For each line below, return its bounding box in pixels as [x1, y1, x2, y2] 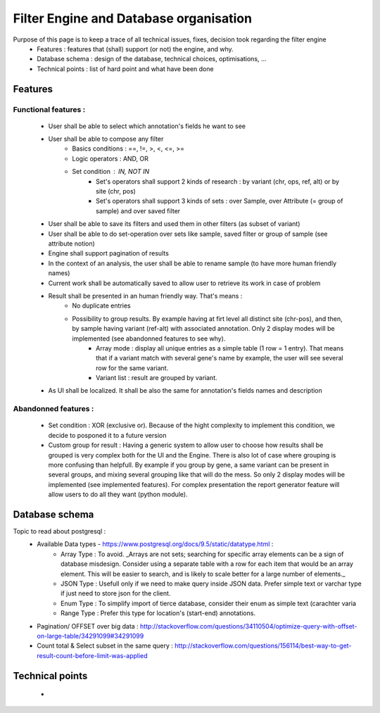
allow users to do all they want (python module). [48, 490, 188, 499]
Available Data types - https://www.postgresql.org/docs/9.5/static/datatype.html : [37, 540, 274, 548]
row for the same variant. [96, 363, 169, 372]
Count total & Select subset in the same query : [37, 641, 174, 650]
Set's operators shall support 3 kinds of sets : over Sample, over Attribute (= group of [96, 197, 343, 206]
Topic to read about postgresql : [13, 527, 106, 536]
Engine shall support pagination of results [48, 249, 169, 258]
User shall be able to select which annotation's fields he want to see [48, 122, 246, 130]
